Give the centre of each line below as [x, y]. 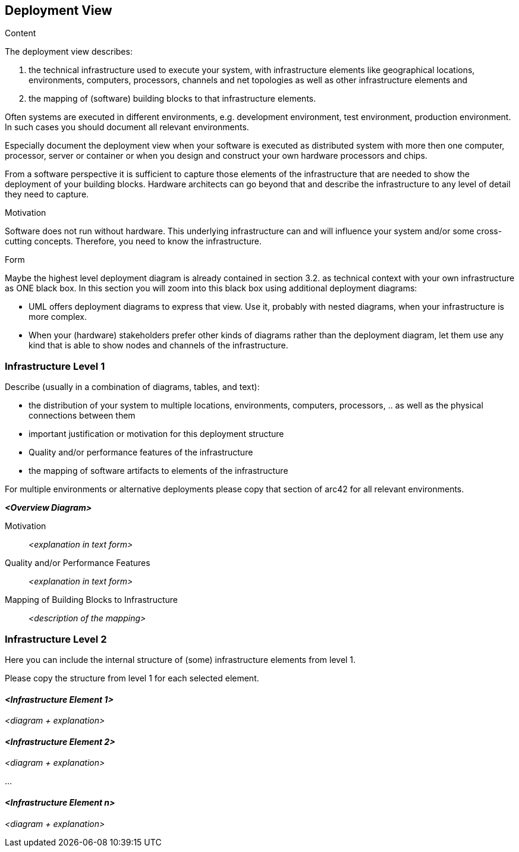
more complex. [58, 317]
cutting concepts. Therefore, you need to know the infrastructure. [133, 241]
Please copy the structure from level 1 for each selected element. [132, 678]
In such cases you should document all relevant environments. [127, 127]
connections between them [82, 416]
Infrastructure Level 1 [55, 366]
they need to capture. [47, 194]
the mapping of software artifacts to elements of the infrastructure [158, 471]
